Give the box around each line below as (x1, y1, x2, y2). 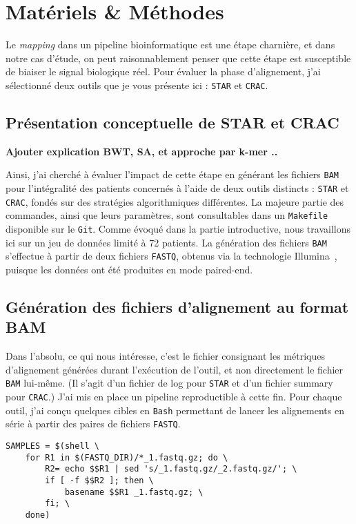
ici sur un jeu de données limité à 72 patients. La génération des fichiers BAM (6, 235, 327, 249)
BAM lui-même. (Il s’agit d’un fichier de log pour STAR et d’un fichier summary (6, 376, 333, 390)
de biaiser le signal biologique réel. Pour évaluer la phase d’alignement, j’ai (6, 64, 321, 79)
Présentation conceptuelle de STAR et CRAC (6, 111, 339, 133)
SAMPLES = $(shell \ (6, 440, 100, 451)
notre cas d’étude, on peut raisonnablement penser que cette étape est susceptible (6, 50, 351, 65)
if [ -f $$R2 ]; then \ (45, 475, 154, 485)
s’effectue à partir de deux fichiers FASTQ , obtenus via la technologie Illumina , (6, 249, 337, 263)
